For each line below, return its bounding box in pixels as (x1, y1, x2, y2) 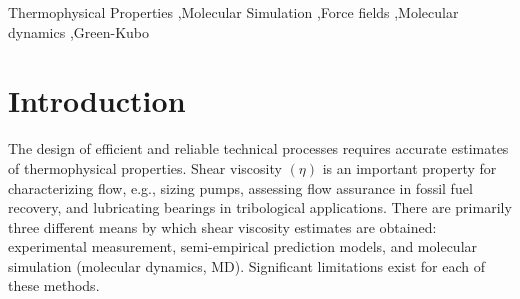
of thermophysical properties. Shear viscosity (8, 157, 282, 178)
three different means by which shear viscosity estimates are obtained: (8, 216, 437, 237)
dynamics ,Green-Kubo (8, 21, 150, 42)
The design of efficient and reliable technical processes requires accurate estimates (8, 138, 509, 159)
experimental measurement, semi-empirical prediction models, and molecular (8, 236, 478, 257)
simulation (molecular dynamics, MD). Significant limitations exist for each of (8, 255, 485, 276)
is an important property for (322, 157, 497, 178)
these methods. (8, 275, 100, 296)
